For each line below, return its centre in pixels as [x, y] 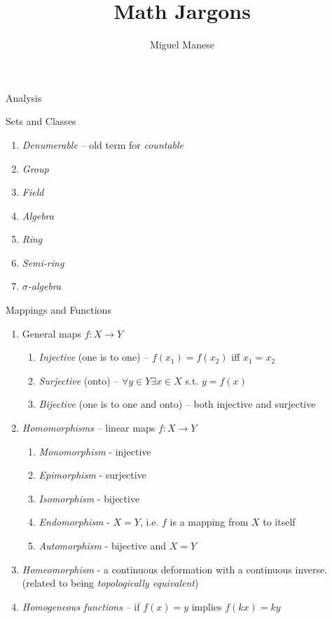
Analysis [24, 97]
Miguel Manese [182, 45]
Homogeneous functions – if [81, 606]
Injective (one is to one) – [94, 357]
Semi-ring [43, 262]
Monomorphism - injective [95, 451]
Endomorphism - [74, 522]
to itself [279, 522]
